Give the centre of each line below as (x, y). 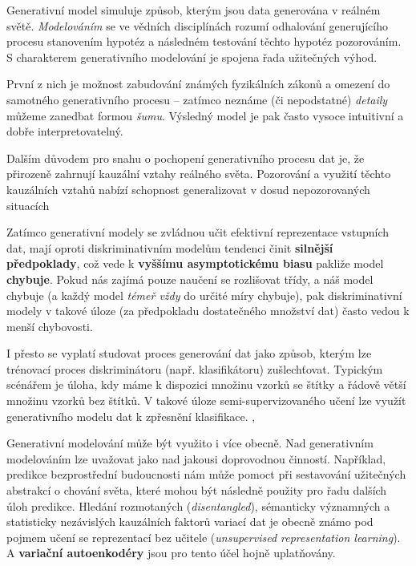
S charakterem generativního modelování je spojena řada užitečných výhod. (192, 57)
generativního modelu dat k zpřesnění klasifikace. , (131, 416)
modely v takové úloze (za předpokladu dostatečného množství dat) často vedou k (208, 311)
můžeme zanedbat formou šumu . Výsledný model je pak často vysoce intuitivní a (205, 115)
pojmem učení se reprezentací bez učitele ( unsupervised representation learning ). (204, 537)
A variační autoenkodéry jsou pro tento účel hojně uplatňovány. (171, 553)
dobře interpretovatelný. (65, 131)
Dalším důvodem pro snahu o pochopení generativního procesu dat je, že (186, 158)
